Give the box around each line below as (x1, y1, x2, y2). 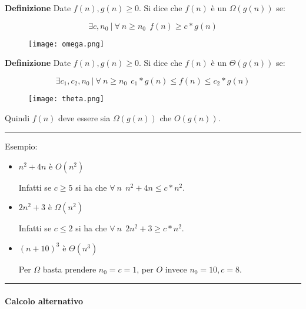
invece (165, 263, 187, 275)
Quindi (5, 111, 30, 124)
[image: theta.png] (28, 94, 104, 103)
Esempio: (5, 140, 38, 152)
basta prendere (42, 263, 97, 275)
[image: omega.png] (28, 39, 104, 48)
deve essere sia (58, 111, 111, 124)
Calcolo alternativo (5, 295, 84, 307)
